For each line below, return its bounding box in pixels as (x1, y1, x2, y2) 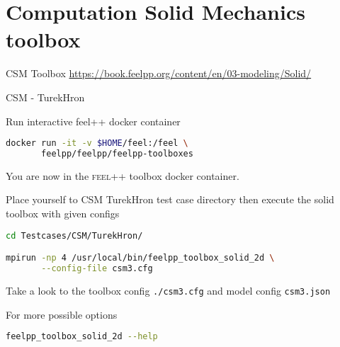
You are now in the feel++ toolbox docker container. (6, 168, 239, 183)
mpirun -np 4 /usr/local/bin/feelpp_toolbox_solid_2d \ (6, 253, 275, 263)
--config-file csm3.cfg (41, 263, 153, 274)
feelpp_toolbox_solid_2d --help (6, 331, 158, 342)
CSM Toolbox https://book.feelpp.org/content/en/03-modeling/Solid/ (6, 66, 312, 81)
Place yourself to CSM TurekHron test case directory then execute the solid (6, 192, 334, 207)
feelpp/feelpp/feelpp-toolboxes (41, 148, 193, 159)
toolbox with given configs (6, 206, 120, 221)
